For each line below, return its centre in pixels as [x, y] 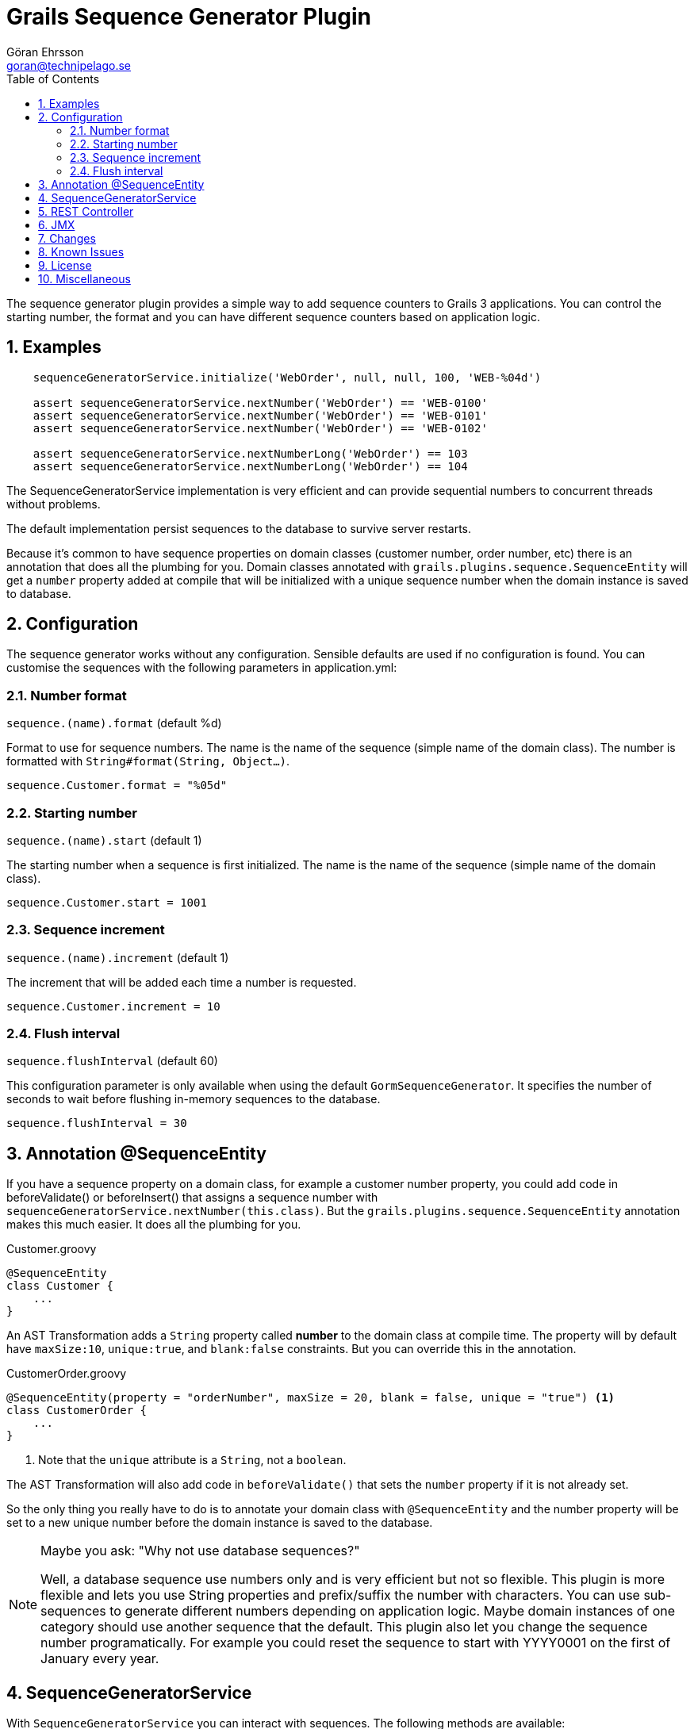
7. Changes [67, 238]
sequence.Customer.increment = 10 [113, 1006]
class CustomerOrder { [77, 1411]
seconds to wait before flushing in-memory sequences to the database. [194, 1099]
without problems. [54, 504]
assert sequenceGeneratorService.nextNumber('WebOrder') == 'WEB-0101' [260, 415]
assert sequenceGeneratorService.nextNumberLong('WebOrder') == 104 [250, 466]
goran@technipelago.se [69, 65]
